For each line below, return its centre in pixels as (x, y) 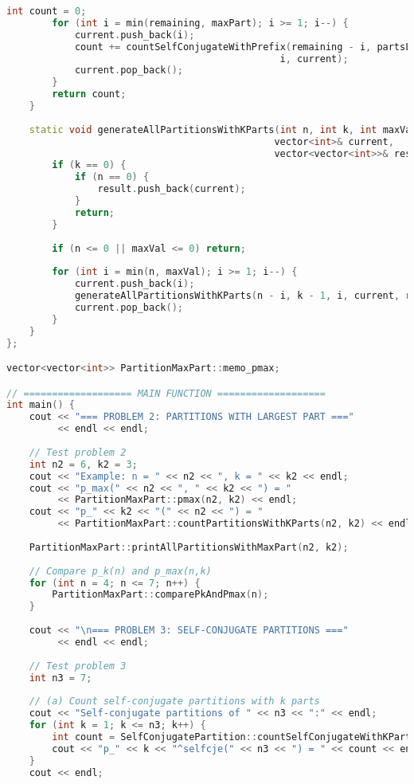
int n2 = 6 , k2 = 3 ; (83, 464)
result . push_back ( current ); (172, 189)
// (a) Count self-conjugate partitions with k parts (174, 702)
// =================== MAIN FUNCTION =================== (166, 393)
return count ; (89, 94)
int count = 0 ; (47, 11)
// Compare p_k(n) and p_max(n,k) (120, 571)
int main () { (41, 405)
